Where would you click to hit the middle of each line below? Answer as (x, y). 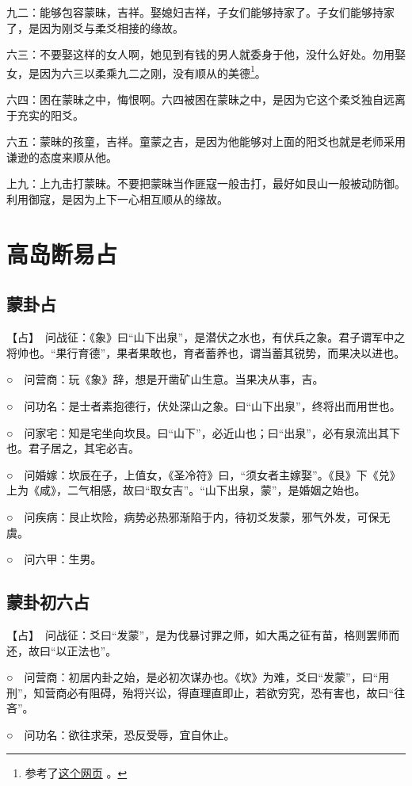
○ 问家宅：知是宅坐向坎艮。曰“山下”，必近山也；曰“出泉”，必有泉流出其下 (203, 432)
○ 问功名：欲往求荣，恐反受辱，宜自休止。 (121, 734)
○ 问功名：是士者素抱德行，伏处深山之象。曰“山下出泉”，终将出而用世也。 (204, 405)
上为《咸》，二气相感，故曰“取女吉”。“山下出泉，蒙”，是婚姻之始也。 (186, 490)
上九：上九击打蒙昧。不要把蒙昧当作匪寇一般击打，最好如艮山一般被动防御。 (206, 183)
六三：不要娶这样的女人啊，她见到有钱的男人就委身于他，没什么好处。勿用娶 (206, 54)
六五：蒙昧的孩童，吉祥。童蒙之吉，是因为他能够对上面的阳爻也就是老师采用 (206, 141)
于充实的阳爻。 (45, 114)
